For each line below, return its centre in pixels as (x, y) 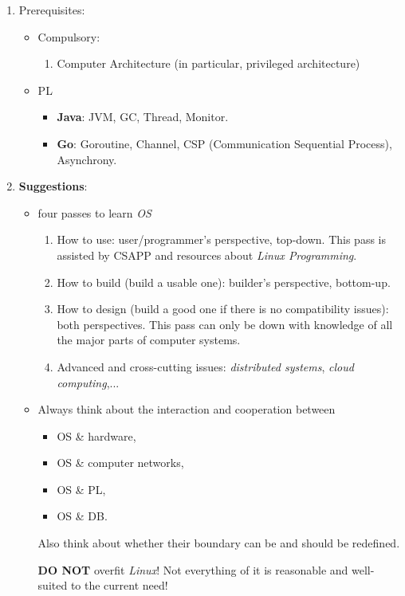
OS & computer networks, (120, 463)
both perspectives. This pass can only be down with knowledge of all (225, 324)
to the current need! (119, 585)
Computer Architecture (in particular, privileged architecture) (208, 63)
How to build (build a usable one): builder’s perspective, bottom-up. (224, 282)
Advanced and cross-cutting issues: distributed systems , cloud (205, 366)
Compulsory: (69, 36)
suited (53, 585)
